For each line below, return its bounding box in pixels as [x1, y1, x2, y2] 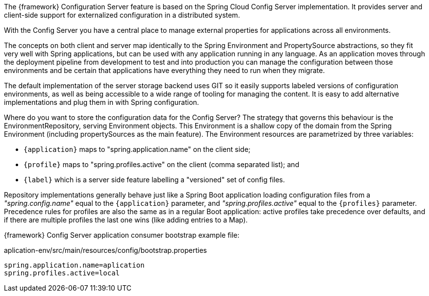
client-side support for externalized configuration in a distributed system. [4, 11, 240, 19]
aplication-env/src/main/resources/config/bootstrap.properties [4, 246, 207, 254]
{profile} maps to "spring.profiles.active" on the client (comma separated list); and [24, 160, 300, 169]
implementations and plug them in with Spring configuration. [4, 98, 199, 106]
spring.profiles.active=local [4, 269, 120, 277]
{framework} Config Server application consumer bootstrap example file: [4, 231, 240, 239]
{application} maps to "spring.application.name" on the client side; [24, 145, 251, 153]
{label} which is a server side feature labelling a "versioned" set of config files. [24, 175, 285, 184]
